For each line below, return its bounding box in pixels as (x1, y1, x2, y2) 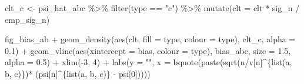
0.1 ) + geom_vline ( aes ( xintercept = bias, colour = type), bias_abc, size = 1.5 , (5, 44, 291, 56)
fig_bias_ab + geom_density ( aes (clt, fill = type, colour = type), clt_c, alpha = (5, 33, 296, 45)
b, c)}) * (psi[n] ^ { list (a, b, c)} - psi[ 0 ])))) (5, 67, 151, 79)
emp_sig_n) (5, 13, 50, 25)
